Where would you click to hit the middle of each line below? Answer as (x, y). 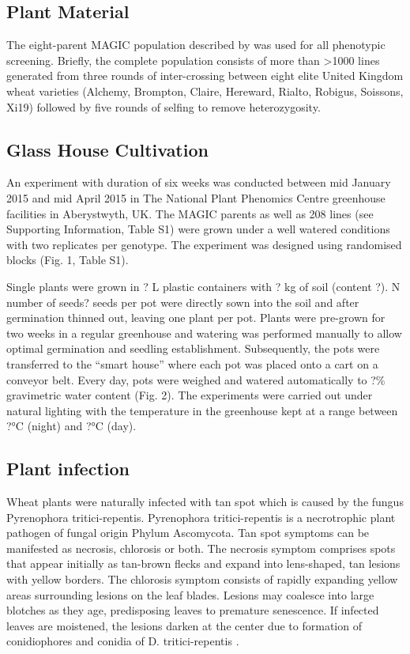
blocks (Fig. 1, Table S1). (68, 260)
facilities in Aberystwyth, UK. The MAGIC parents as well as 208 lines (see (190, 213)
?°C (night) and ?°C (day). (71, 426)
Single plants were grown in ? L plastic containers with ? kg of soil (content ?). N (203, 286)
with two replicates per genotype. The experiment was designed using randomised (204, 244)
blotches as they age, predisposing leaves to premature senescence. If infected (193, 610)
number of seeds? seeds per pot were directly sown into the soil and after (183, 302)
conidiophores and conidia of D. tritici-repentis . (123, 641)
